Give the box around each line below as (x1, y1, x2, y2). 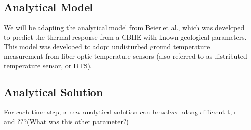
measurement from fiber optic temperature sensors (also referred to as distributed (4, 50, 247, 61)
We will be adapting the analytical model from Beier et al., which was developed (4, 22, 245, 32)
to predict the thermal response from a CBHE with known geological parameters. (4, 32, 247, 42)
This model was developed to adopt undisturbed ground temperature (4, 41, 210, 51)
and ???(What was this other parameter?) (4, 116, 129, 126)
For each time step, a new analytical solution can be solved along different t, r (4, 107, 237, 117)
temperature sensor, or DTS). (4, 60, 92, 70)
